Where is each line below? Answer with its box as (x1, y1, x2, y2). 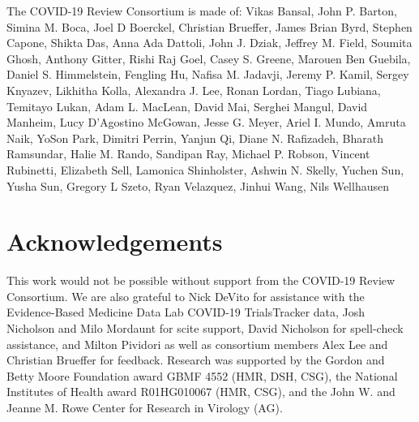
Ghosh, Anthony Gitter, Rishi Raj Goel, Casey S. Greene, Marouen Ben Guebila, (6, 50, 411, 67)
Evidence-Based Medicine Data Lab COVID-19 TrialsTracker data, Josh (6, 304, 366, 321)
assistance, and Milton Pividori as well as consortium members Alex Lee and (6, 335, 388, 352)
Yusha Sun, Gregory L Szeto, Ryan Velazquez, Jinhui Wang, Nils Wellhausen (6, 177, 389, 194)
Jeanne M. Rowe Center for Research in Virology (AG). (6, 399, 283, 416)
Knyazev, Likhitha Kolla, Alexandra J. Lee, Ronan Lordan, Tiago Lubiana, (6, 81, 381, 98)
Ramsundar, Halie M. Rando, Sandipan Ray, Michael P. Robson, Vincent (6, 145, 370, 162)
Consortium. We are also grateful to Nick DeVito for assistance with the (6, 287, 365, 304)
